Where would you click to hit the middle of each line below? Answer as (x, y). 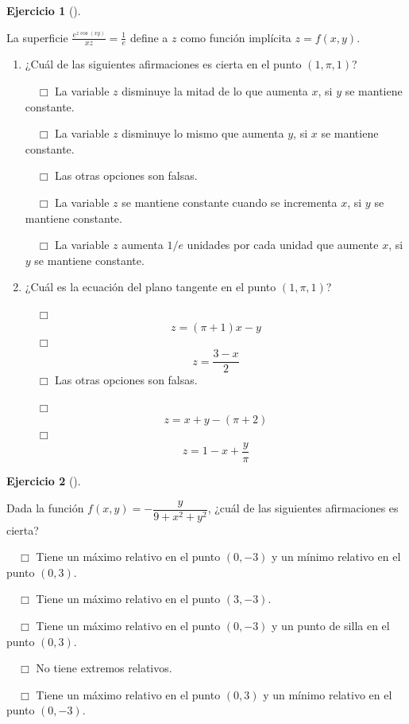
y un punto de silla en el (331, 626)
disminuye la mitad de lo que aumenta (215, 91)
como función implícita (236, 37)
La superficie (37, 37)
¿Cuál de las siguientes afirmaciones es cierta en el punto (163, 64)
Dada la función (45, 508)
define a (149, 37)
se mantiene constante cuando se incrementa (230, 202)
